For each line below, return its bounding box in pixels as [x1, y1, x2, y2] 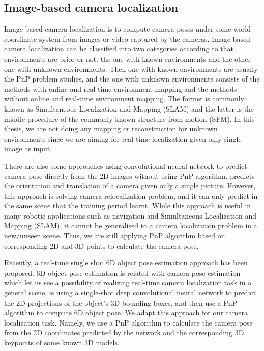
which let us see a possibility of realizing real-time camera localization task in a [4, 277, 252, 288]
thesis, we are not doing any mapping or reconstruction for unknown [4, 123, 218, 134]
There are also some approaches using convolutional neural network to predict [4, 160, 247, 171]
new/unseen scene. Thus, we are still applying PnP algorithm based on [4, 230, 225, 241]
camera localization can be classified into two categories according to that [4, 43, 234, 54]
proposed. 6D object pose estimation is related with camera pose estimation [4, 267, 241, 278]
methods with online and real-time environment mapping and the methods [4, 83, 237, 94]
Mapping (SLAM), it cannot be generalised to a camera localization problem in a [4, 220, 257, 231]
